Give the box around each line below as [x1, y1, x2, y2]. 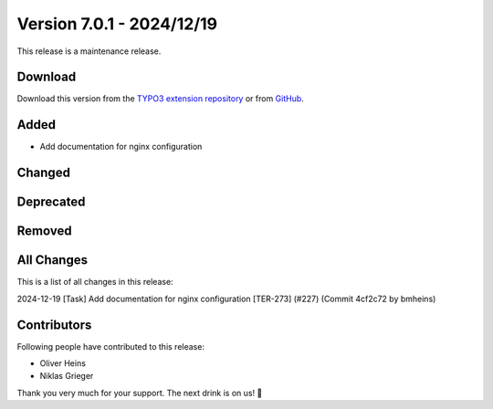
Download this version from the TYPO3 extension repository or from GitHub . [16, 93, 305, 104]
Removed [16, 224, 72, 239]
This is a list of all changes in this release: [16, 277, 173, 288]
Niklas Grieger [39, 371, 94, 382]
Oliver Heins [39, 358, 87, 369]
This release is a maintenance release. [16, 46, 162, 57]
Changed [16, 165, 70, 181]
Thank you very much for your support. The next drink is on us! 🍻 [16, 387, 263, 398]
